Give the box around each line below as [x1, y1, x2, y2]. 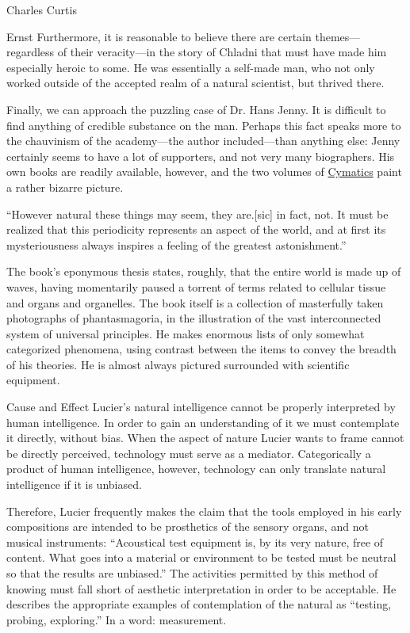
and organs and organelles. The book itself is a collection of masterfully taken [6, 294, 384, 311]
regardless [6, 44, 55, 60]
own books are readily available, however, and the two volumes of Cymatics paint [6, 163, 402, 180]
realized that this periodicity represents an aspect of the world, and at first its [6, 221, 386, 238]
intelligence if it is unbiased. [6, 476, 142, 493]
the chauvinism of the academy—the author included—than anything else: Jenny [6, 132, 400, 149]
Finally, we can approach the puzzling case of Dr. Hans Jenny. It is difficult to [6, 101, 386, 117]
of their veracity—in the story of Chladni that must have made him [57, 44, 387, 60]
